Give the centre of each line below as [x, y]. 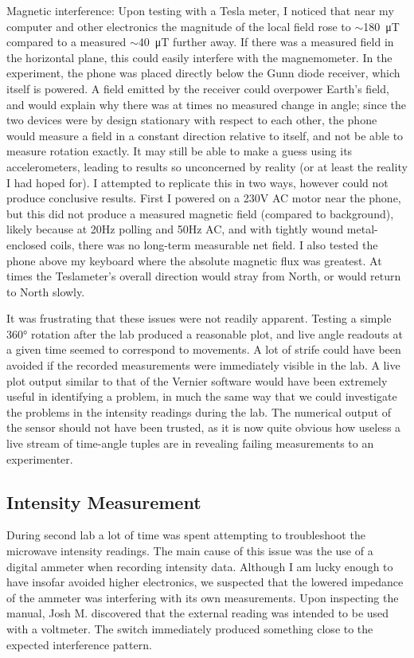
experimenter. [40, 458]
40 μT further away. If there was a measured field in [266, 42]
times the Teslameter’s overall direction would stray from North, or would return [204, 276]
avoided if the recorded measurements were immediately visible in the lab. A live [203, 365]
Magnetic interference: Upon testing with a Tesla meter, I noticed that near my [200, 10]
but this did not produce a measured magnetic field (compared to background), [200, 213]
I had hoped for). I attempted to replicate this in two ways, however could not [197, 182]
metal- [362, 229]
